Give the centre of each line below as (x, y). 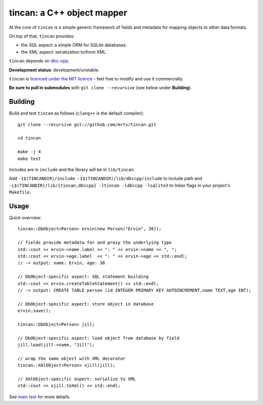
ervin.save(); (34, 311)
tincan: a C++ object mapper (68, 13)
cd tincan (29, 138)
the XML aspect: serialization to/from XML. (64, 52)
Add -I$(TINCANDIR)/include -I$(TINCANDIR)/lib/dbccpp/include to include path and (105, 178)
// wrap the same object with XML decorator (72, 358)
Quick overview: (25, 218)
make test (29, 159)
